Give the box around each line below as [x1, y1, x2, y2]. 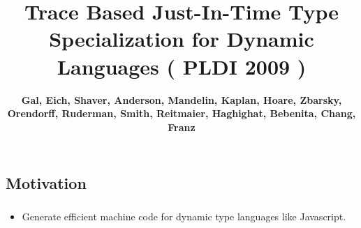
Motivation [6, 172, 87, 194]
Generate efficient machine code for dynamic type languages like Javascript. [22, 208, 346, 223]
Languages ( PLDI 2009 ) [57, 52, 307, 80]
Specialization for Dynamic [49, 24, 314, 53]
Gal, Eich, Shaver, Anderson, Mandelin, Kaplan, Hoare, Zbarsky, [21, 92, 342, 107]
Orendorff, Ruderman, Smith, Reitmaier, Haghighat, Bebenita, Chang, [7, 106, 356, 121]
